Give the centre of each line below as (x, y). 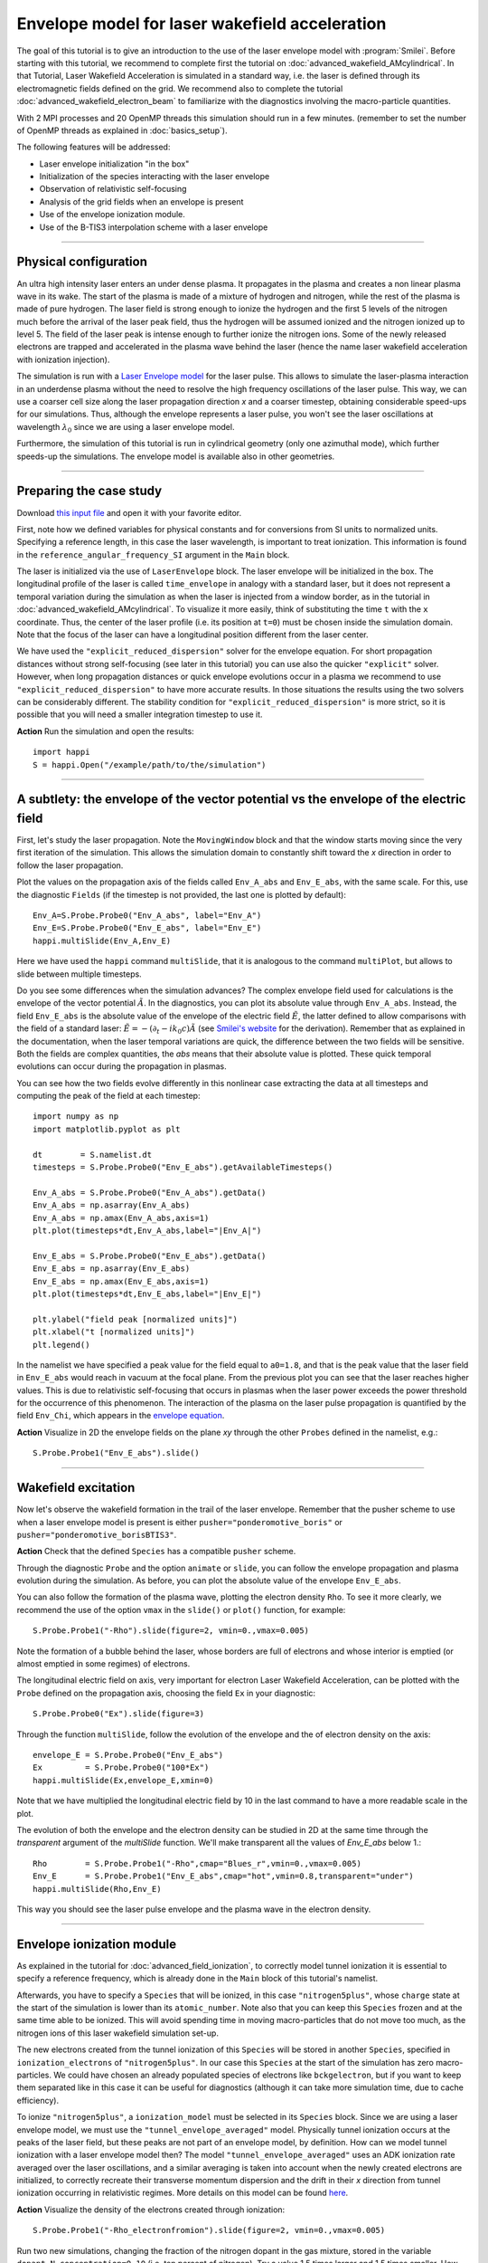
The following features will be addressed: (94, 147)
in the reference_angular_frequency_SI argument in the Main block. (153, 554)
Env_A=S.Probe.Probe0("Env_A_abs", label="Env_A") (147, 916)
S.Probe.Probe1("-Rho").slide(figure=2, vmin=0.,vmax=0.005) (171, 1631)
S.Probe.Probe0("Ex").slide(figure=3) (119, 1714)
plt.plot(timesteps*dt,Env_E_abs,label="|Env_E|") (147, 1294)
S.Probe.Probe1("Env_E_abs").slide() (117, 1453)
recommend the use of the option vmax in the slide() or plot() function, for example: (181, 1609)
